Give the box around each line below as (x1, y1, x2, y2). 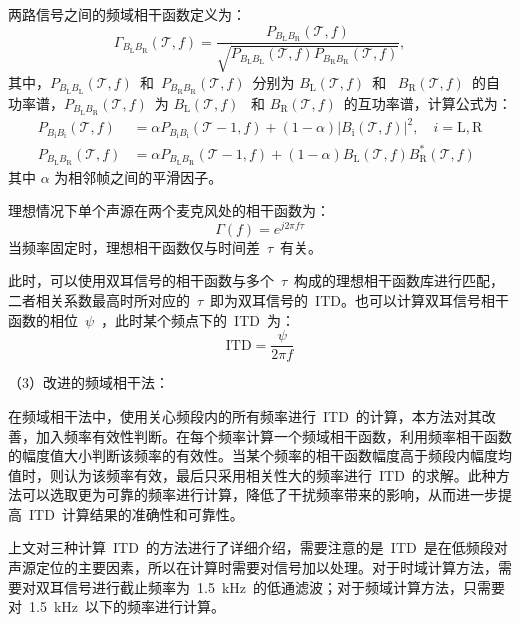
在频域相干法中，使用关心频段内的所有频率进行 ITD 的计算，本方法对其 (8, 405, 482, 426)
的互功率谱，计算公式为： (343, 92, 512, 113)
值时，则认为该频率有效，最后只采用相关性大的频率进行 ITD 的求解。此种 (8, 464, 496, 485)
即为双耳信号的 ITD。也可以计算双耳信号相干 (210, 290, 509, 311)
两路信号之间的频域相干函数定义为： (8, 4, 246, 24)
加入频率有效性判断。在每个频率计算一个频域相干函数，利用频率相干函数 (35, 425, 512, 446)
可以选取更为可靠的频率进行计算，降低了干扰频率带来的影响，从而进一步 (21, 484, 498, 505)
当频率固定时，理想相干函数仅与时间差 (8, 236, 260, 257)
